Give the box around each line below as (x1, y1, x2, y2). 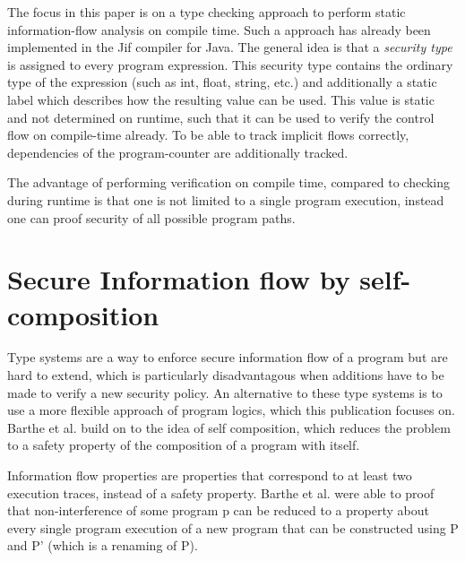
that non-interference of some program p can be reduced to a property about (7, 501, 429, 520)
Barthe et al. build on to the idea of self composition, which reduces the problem (7, 418, 451, 436)
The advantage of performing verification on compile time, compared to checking (7, 173, 451, 192)
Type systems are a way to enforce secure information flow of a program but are (7, 348, 448, 367)
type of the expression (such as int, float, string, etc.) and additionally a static (7, 73, 437, 91)
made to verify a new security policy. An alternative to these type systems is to (7, 383, 443, 401)
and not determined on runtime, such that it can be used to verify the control (7, 108, 435, 126)
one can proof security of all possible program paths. (7, 208, 296, 227)
